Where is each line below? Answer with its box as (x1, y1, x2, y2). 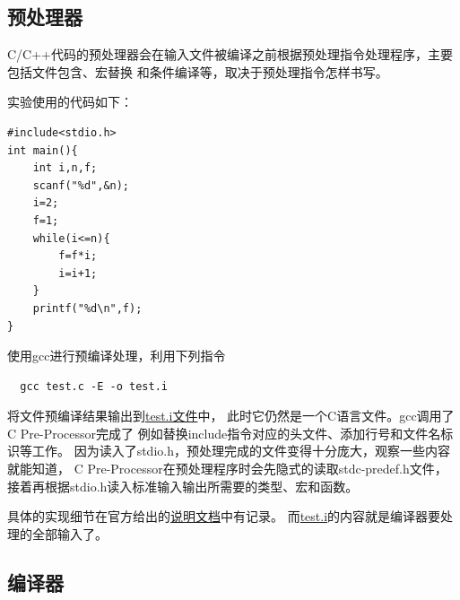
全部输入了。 (31, 524, 108, 543)
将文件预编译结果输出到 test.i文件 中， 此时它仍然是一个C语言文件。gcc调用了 (7, 406, 455, 425)
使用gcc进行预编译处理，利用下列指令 (7, 346, 226, 365)
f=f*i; (58, 249, 98, 263)
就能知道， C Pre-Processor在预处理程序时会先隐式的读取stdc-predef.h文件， (7, 459, 447, 478)
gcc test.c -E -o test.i (20, 379, 168, 393)
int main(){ (7, 143, 78, 157)
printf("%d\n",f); (32, 301, 143, 315)
